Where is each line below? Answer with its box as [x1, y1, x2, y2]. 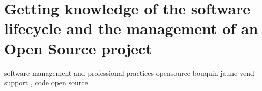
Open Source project [4, 38, 152, 58]
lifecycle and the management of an [4, 18, 258, 39]
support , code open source [4, 77, 88, 88]
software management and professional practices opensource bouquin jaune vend [4, 67, 254, 78]
